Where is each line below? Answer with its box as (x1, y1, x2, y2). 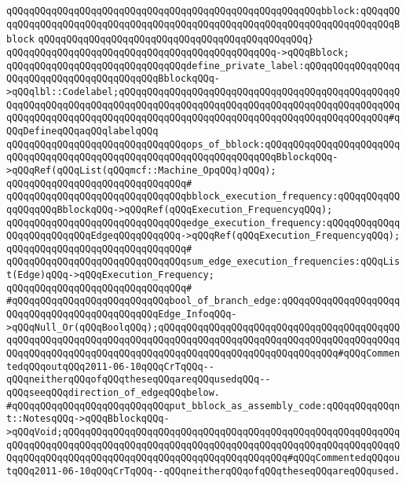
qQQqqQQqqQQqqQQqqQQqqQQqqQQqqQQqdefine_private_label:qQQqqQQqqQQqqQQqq (6, 60, 401, 71)
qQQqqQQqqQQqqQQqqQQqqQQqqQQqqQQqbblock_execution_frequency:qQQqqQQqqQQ (6, 191, 401, 203)
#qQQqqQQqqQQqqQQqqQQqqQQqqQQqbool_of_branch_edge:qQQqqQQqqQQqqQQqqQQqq (6, 295, 401, 307)
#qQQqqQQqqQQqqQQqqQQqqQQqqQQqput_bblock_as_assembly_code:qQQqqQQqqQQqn (6, 400, 401, 412)
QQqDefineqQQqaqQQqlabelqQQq (6, 125, 159, 137)
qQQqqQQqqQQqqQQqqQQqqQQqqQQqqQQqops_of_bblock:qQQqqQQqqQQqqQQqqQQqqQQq (6, 138, 401, 150)
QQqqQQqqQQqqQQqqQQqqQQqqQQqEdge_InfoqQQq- (6, 309, 237, 320)
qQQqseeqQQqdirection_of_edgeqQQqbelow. (6, 387, 221, 399)
